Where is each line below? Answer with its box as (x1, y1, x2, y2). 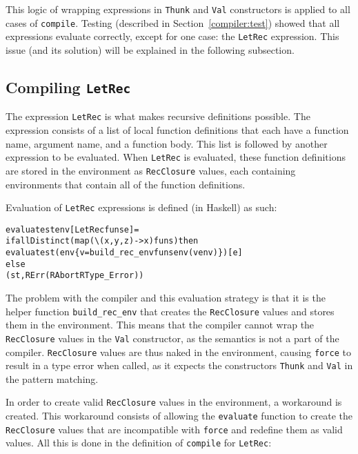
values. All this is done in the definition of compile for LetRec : (6, 435, 272, 450)
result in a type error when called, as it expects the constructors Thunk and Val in (6, 358, 353, 373)
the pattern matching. (6, 371, 99, 386)
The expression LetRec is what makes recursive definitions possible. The (6, 109, 310, 124)
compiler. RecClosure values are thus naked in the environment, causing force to (6, 344, 351, 359)
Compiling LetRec (6, 76, 131, 97)
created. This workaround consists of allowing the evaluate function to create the (6, 408, 353, 423)
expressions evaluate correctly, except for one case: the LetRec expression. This (6, 29, 339, 43)
